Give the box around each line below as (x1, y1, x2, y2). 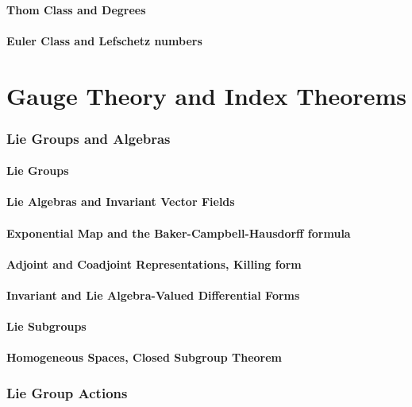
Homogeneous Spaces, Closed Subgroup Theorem (6, 349, 283, 366)
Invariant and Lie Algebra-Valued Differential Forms (6, 286, 300, 303)
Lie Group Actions (6, 382, 128, 402)
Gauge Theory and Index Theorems (6, 79, 406, 111)
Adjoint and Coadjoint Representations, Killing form (6, 255, 302, 272)
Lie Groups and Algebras (6, 128, 171, 148)
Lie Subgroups (6, 318, 87, 335)
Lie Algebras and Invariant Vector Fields (6, 193, 235, 210)
